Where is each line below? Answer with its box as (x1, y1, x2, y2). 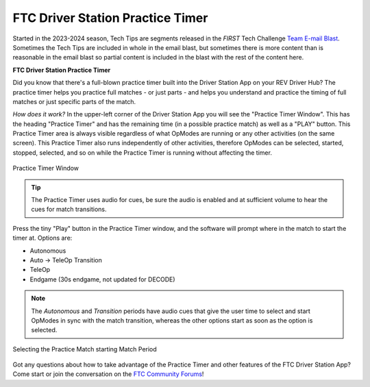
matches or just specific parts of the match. (12, 97, 136, 105)
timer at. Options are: (12, 234, 73, 242)
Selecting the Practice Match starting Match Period (12, 345, 157, 353)
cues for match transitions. (31, 205, 107, 214)
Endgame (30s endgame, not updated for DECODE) (29, 275, 175, 284)
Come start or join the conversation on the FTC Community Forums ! (12, 370, 204, 378)
